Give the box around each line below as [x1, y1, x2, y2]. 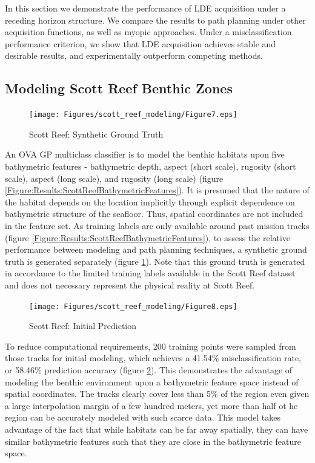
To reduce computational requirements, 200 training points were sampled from [5, 339, 296, 352]
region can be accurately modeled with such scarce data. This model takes [5, 411, 280, 424]
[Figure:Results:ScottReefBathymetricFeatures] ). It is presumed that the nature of [5, 184, 310, 196]
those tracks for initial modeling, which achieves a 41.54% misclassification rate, [5, 351, 301, 364]
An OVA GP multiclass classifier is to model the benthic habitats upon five [5, 148, 285, 161]
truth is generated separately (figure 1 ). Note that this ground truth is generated [5, 255, 305, 267]
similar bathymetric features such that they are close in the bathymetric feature [5, 435, 301, 447]
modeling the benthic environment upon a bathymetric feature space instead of [5, 375, 299, 388]
